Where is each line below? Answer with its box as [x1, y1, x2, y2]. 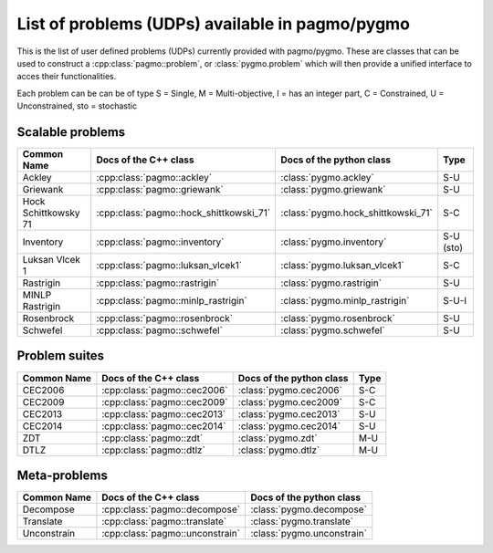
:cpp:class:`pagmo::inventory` [96, 235, 225, 248]
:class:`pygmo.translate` [250, 516, 354, 528]
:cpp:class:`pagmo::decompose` [101, 503, 241, 516]
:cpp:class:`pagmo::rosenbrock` [96, 312, 233, 325]
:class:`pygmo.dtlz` [237, 443, 320, 456]
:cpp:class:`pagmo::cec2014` [101, 420, 226, 433]
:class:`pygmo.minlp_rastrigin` [280, 295, 410, 308]
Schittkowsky [22, 206, 80, 219]
